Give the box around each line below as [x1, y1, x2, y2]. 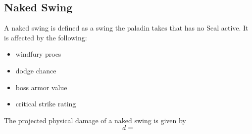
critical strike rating [15, 99, 76, 109]
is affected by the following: [4, 32, 87, 42]
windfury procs [15, 49, 61, 59]
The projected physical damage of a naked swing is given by [4, 115, 186, 125]
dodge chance [15, 65, 56, 75]
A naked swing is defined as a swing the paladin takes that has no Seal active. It [4, 23, 249, 33]
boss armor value [15, 82, 67, 92]
